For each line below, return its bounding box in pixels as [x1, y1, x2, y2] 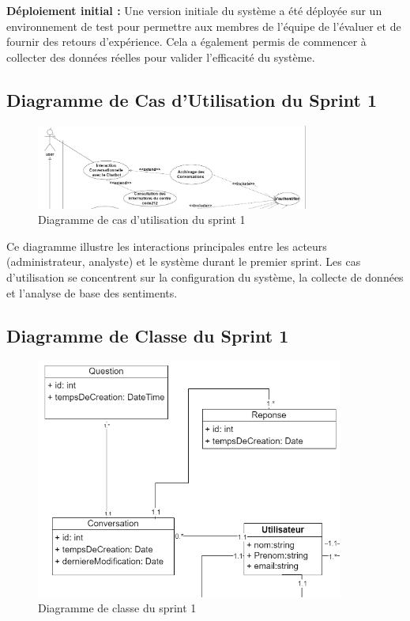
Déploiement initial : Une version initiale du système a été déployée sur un [6, 2, 382, 18]
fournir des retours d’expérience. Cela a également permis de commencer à [6, 33, 367, 50]
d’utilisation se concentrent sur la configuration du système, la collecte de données [6, 268, 404, 285]
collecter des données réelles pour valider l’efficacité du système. [6, 48, 315, 65]
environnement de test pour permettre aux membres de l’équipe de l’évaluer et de [6, 17, 401, 34]
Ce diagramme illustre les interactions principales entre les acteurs [6, 237, 327, 254]
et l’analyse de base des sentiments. [6, 284, 178, 301]
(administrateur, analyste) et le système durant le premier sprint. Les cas [6, 253, 361, 270]
